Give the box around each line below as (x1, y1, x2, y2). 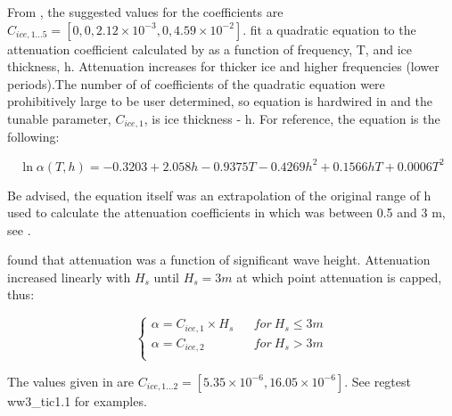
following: (7, 127, 60, 146)
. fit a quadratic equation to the (242, 20, 416, 38)
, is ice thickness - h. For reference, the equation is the (144, 109, 440, 127)
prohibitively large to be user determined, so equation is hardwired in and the (7, 92, 432, 110)
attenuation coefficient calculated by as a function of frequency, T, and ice (7, 39, 412, 58)
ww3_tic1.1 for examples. (7, 391, 147, 410)
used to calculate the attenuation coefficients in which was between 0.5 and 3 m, (7, 203, 446, 222)
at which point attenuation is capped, (236, 267, 442, 286)
